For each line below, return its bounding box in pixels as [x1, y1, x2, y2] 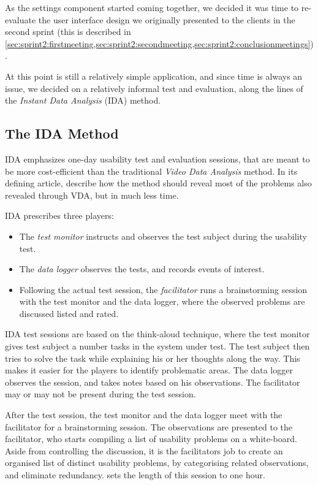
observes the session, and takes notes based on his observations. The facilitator [5, 375, 300, 388]
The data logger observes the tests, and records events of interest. [19, 262, 265, 275]
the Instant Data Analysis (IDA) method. [5, 94, 161, 107]
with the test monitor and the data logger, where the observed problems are [19, 295, 305, 308]
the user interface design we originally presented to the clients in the [38, 13, 295, 26]
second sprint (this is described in [5, 25, 131, 38]
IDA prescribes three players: [5, 209, 114, 222]
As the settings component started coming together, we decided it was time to [5, 1, 299, 13]
